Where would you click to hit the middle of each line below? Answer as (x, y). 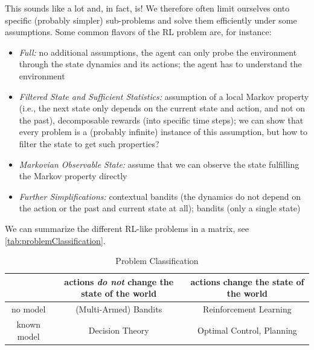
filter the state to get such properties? (89, 143)
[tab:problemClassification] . (55, 240)
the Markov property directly (73, 176)
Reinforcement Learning (247, 309)
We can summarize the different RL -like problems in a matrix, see (127, 228)
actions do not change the (119, 281)
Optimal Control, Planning (247, 330)
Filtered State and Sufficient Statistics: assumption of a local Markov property (164, 96)
